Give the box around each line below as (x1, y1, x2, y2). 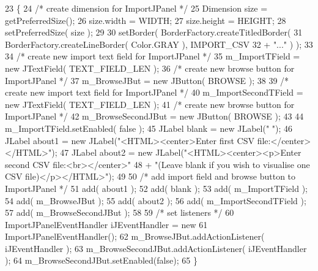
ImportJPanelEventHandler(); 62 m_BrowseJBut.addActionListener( (5, 230, 265, 243)
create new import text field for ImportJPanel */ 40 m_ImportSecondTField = (5, 86, 303, 99)
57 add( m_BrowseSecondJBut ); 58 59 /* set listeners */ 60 (5, 206, 234, 219)
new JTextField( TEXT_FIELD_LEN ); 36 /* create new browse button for (5, 61, 295, 74)
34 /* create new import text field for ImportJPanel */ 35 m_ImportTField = (5, 50, 300, 63)
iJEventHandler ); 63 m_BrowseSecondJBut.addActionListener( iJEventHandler (5, 242, 307, 254)
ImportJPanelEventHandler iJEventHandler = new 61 (5, 218, 208, 231)
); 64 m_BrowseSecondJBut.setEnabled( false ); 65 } (5, 254, 198, 267)
